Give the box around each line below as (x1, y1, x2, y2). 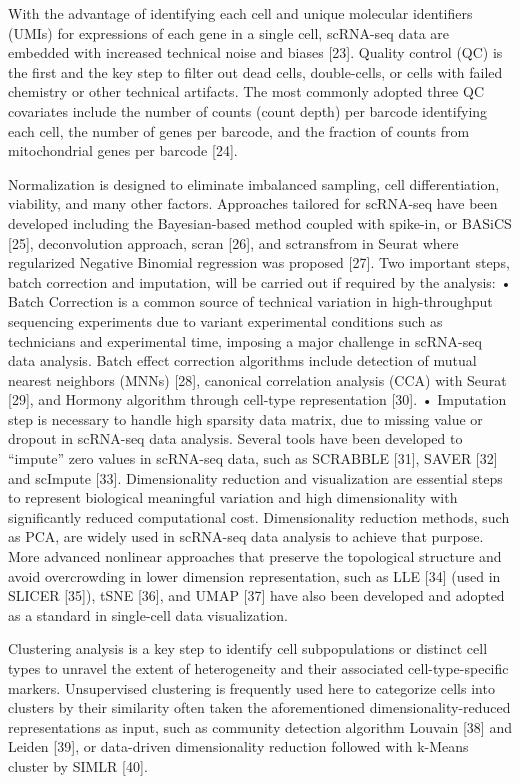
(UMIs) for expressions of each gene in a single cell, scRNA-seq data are (8, 22, 449, 43)
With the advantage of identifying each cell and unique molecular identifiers (8, 3, 473, 23)
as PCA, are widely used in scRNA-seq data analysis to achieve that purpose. (8, 526, 484, 547)
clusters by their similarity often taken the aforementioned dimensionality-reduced (8, 697, 511, 718)
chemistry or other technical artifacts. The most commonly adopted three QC (8, 81, 484, 102)
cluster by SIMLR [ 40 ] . (8, 755, 148, 776)
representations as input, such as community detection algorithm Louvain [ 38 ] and (8, 716, 512, 737)
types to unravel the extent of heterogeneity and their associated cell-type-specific (8, 658, 509, 678)
